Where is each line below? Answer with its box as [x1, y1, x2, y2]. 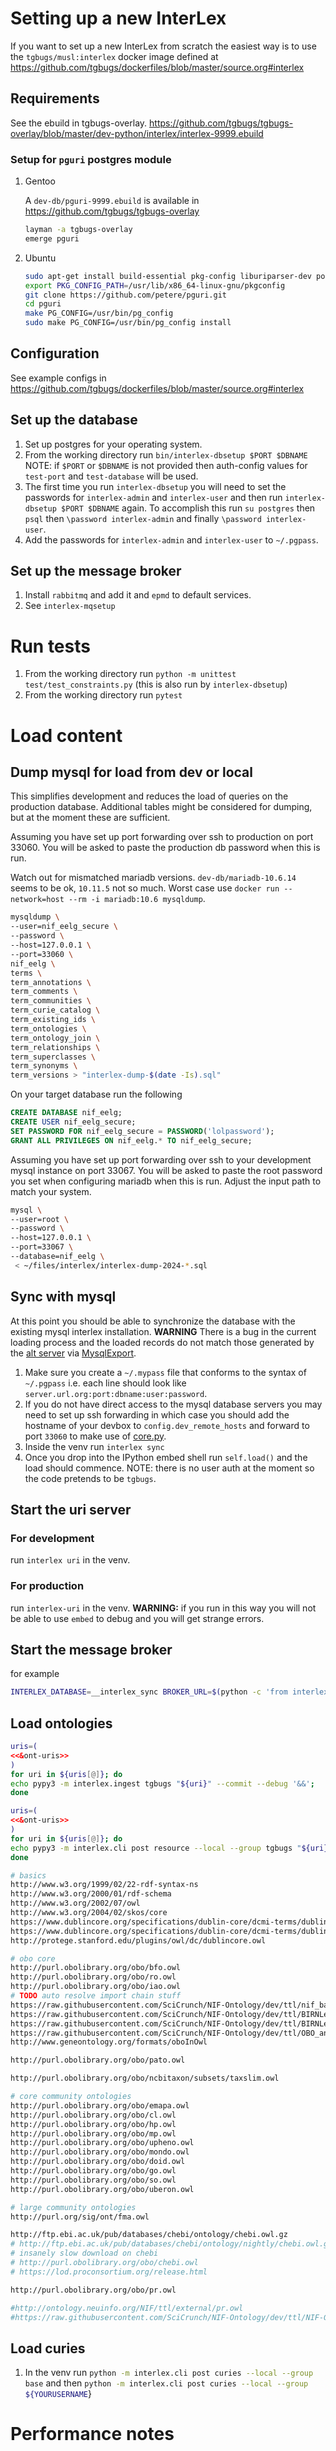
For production [10, 1579, 85, 1593]
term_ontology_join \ [10, 1033, 101, 1043]
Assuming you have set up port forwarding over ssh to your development [10, 1153, 312, 1166]
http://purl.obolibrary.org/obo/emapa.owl [10, 2100, 190, 2111]
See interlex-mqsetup [24, 600, 116, 612]
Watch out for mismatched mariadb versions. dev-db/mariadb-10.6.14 [10, 872, 297, 884]
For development [10, 1531, 95, 1545]
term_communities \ [10, 996, 92, 1006]
